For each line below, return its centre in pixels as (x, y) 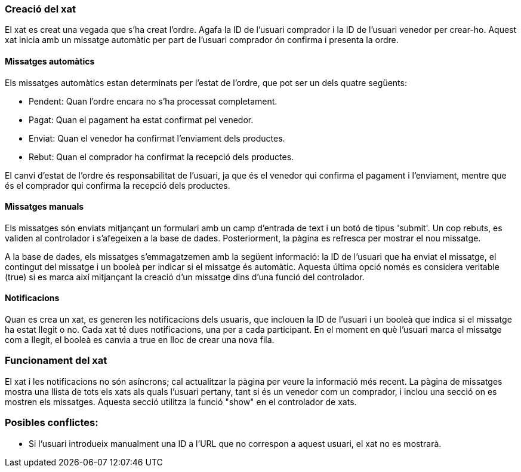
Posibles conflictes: (52, 423)
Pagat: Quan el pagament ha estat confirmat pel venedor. (141, 119)
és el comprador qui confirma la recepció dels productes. (118, 185)
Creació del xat (41, 9)
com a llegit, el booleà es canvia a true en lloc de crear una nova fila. (140, 340)
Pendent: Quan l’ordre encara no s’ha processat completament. (153, 101)
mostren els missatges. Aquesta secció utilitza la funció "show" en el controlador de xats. (181, 401)
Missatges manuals (44, 207)
